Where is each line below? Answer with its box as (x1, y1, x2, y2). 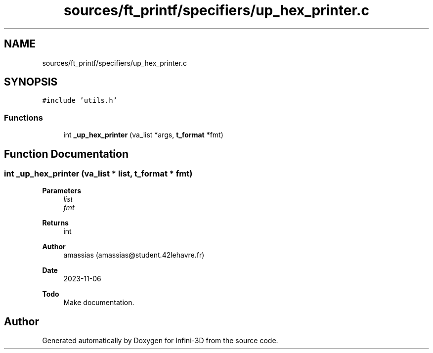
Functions (4, 112, 43, 123)
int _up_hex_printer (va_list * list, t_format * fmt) (4, 169, 193, 179)
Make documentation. (63, 298, 134, 307)
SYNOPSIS (4, 76, 58, 88)
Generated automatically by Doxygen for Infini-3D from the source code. (42, 336, 278, 345)
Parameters (42, 186, 82, 195)
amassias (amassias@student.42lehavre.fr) (63, 251, 205, 260)
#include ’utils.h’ (42, 96, 118, 105)
